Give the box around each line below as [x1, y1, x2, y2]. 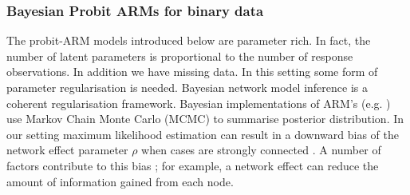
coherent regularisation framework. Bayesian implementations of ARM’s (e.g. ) [6, 94, 391, 111]
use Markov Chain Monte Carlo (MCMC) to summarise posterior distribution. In [6, 110, 404, 127]
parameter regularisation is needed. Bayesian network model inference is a [6, 79, 368, 95]
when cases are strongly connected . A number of [141, 141, 381, 158]
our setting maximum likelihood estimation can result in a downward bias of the [6, 125, 399, 142]
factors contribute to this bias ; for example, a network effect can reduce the [6, 157, 379, 173]
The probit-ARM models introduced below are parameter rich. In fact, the [6, 32, 371, 49]
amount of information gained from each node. [6, 173, 234, 189]
